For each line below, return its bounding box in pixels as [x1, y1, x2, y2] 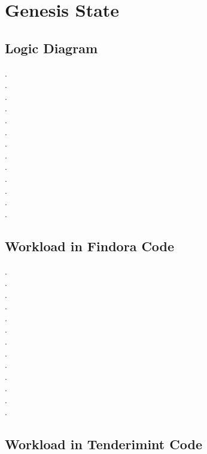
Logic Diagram [5, 38, 98, 57]
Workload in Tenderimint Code [5, 434, 202, 453]
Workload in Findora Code [5, 236, 175, 255]
